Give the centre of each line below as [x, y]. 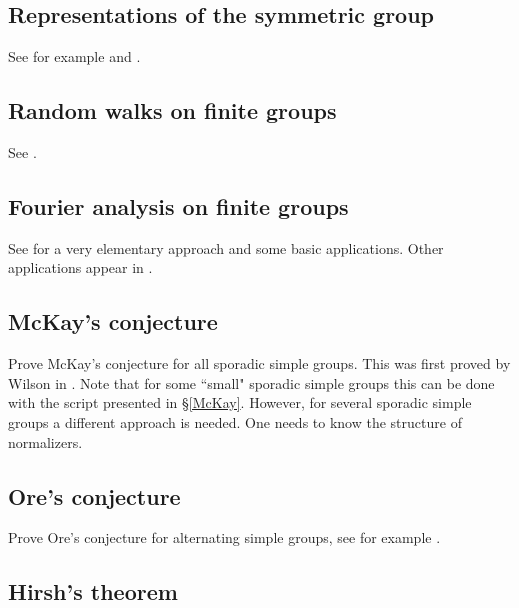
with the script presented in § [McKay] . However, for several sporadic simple [240, 402]
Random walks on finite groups [172, 110]
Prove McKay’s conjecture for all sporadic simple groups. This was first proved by [259, 363]
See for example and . [74, 56]
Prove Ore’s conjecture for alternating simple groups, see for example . [224, 537]
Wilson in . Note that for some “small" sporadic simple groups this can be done [251, 382]
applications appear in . [80, 267]
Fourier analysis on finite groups [178, 205]
